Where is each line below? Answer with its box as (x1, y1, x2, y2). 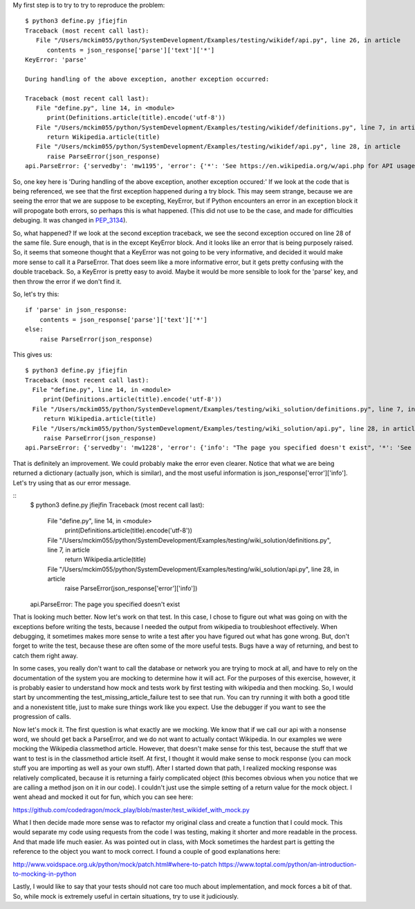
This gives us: (12, 350, 53, 359)
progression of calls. (12, 713, 72, 721)
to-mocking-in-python (12, 870, 77, 878)
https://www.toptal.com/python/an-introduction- (218, 860, 357, 868)
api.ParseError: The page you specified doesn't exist (30, 600, 181, 608)
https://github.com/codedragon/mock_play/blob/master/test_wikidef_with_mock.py (12, 805, 250, 814)
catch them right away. (12, 651, 79, 659)
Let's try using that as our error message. (12, 478, 131, 487)
